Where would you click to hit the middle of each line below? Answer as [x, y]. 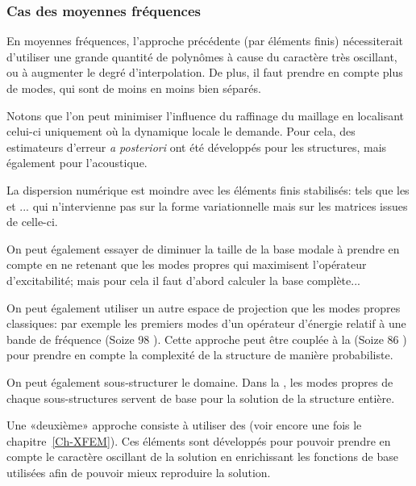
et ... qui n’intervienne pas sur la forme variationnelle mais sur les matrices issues [207, 205]
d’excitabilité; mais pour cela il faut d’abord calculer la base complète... [183, 280]
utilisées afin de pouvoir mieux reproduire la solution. [139, 472]
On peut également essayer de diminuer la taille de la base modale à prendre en [203, 248]
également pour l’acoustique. [77, 163]
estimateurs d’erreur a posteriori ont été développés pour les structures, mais [197, 147]
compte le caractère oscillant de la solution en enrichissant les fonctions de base [202, 457]
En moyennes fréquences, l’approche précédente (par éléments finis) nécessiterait [205, 41]
